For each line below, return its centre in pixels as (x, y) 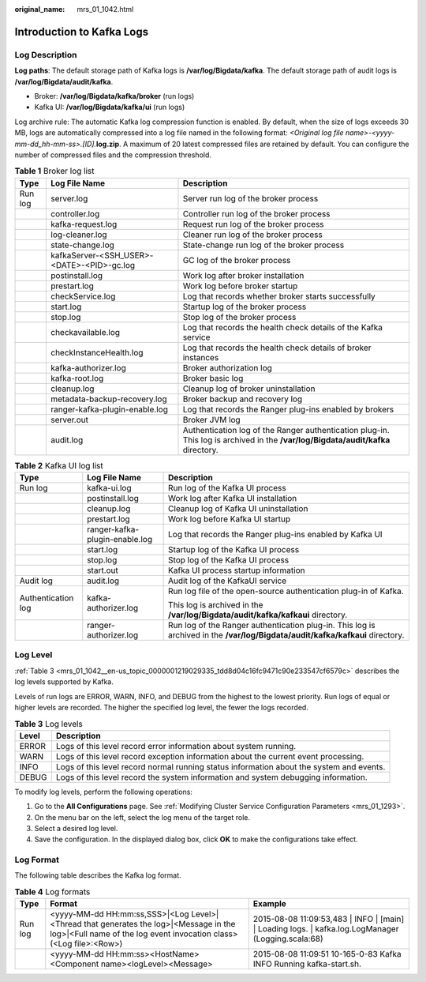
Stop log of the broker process (239, 317)
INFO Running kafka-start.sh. (307, 964)
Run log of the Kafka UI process (228, 488)
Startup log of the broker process (245, 307)
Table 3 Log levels (49, 724)
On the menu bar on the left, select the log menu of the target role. (142, 817)
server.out (69, 420)
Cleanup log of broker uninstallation (249, 389)
